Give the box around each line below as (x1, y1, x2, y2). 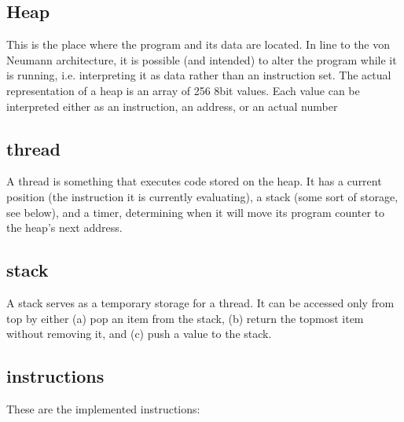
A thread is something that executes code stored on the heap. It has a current (6, 173, 382, 189)
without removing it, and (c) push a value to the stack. (6, 325, 272, 342)
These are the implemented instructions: (6, 400, 200, 416)
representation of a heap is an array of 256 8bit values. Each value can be (6, 82, 360, 98)
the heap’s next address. (6, 219, 123, 236)
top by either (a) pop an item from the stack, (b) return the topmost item (6, 310, 364, 326)
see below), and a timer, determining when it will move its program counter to (6, 204, 384, 220)
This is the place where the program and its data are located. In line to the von (6, 36, 391, 53)
